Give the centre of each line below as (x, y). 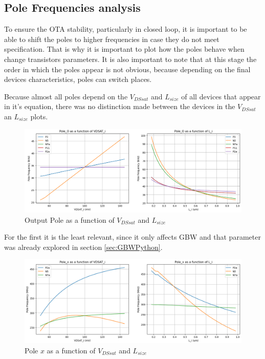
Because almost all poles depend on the (66, 96)
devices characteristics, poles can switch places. (78, 79)
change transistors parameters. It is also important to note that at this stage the (130, 59)
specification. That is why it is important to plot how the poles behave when (124, 49)
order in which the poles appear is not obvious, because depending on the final (127, 69)
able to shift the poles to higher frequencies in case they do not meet (112, 39)
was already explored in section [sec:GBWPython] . (83, 247)
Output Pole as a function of (70, 219)
